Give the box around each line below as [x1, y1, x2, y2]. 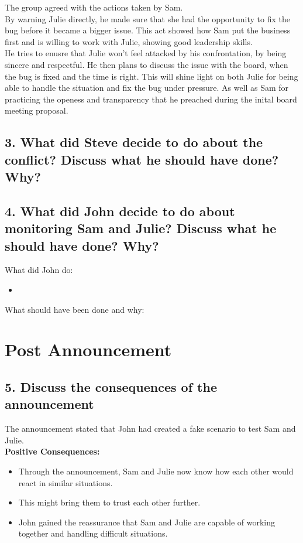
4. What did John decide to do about [5, 202, 235, 220]
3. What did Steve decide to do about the [5, 133, 263, 151]
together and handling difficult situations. [18, 527, 168, 539]
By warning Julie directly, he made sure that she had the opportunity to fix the [5, 12, 291, 25]
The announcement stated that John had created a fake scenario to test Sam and [5, 422, 296, 435]
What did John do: [5, 264, 73, 276]
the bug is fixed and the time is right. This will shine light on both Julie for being [5, 70, 298, 82]
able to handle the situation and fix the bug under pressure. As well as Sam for [5, 81, 289, 94]
